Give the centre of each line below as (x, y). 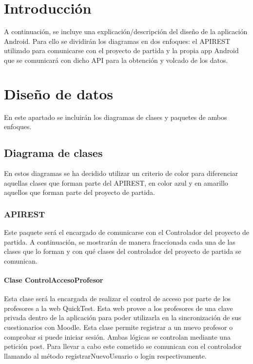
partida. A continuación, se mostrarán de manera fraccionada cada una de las (120, 241)
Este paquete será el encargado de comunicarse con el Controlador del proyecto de (127, 232)
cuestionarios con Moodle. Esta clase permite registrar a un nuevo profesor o (118, 327)
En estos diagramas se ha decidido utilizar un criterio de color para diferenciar (121, 173)
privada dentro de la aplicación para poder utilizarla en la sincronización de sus (123, 317)
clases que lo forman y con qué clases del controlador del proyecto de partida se (123, 251)
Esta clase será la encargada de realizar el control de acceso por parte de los (117, 298)
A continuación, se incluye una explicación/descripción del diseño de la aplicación (126, 31)
